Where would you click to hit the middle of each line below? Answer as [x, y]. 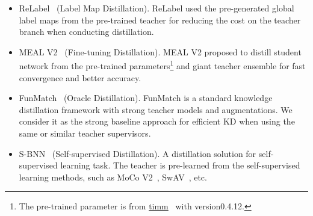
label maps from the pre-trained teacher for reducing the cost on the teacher [160, 20]
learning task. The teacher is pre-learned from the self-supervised [180, 165]
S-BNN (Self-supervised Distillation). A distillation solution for [138, 153]
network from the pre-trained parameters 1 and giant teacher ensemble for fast [162, 65]
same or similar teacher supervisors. [85, 133]
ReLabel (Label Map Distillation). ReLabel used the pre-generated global [156, 8]
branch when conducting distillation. [86, 32]
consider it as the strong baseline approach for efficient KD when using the [157, 121]
